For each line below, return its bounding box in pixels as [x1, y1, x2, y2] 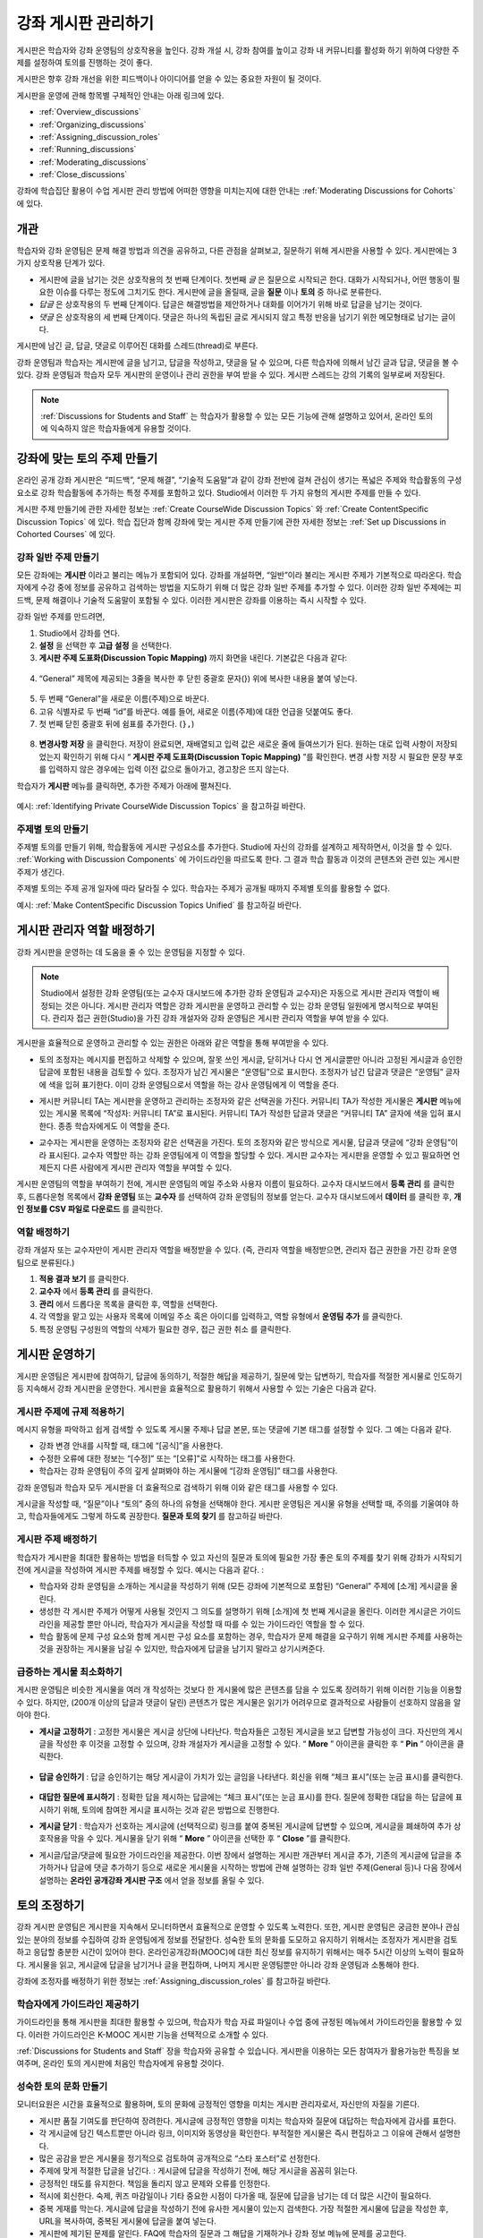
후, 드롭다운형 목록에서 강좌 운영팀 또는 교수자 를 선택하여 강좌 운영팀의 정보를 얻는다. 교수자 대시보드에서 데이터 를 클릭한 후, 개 [16, 1191, 462, 1201]
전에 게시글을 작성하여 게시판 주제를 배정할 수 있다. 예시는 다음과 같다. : [16, 1564, 264, 1575]
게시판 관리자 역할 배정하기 [16, 923, 156, 938]
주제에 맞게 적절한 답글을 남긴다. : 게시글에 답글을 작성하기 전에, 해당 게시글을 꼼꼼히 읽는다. [38, 2165, 358, 2176]
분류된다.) [40, 1257, 75, 1268]
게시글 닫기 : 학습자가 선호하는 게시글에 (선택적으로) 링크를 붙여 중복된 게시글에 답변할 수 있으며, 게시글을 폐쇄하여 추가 [38, 1820, 452, 1831]
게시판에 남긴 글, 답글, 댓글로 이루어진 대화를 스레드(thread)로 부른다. [16, 340, 258, 351]
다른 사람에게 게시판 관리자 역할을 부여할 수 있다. [63, 1162, 233, 1173]
